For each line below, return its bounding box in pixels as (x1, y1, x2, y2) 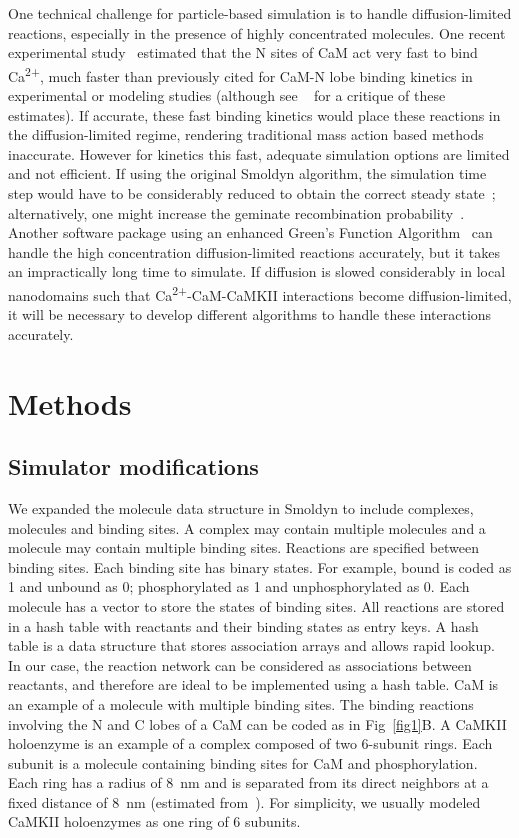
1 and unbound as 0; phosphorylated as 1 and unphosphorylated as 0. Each (8, 576, 470, 597)
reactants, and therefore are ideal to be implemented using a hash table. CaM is (8, 674, 499, 695)
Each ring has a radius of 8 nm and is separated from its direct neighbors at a (8, 772, 489, 793)
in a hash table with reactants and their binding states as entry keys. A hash (8, 615, 479, 636)
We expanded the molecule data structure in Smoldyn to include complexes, (8, 497, 474, 518)
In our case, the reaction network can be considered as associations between (8, 654, 472, 675)
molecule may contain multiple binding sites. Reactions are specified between (8, 537, 480, 558)
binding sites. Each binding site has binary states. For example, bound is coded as (8, 556, 512, 577)
